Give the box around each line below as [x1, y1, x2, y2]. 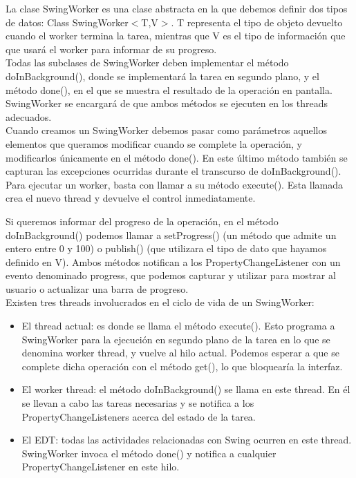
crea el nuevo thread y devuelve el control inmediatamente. [6, 191, 256, 205]
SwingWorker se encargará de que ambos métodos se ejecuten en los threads [6, 96, 328, 111]
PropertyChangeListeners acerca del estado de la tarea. [21, 409, 256, 423]
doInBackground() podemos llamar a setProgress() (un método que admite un [6, 227, 337, 242]
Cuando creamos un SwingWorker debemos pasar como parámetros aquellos [6, 123, 327, 137]
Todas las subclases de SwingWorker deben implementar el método [6, 55, 289, 70]
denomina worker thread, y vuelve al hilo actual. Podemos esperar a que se [21, 345, 339, 360]
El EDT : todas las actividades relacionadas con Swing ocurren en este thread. [21, 432, 352, 447]
